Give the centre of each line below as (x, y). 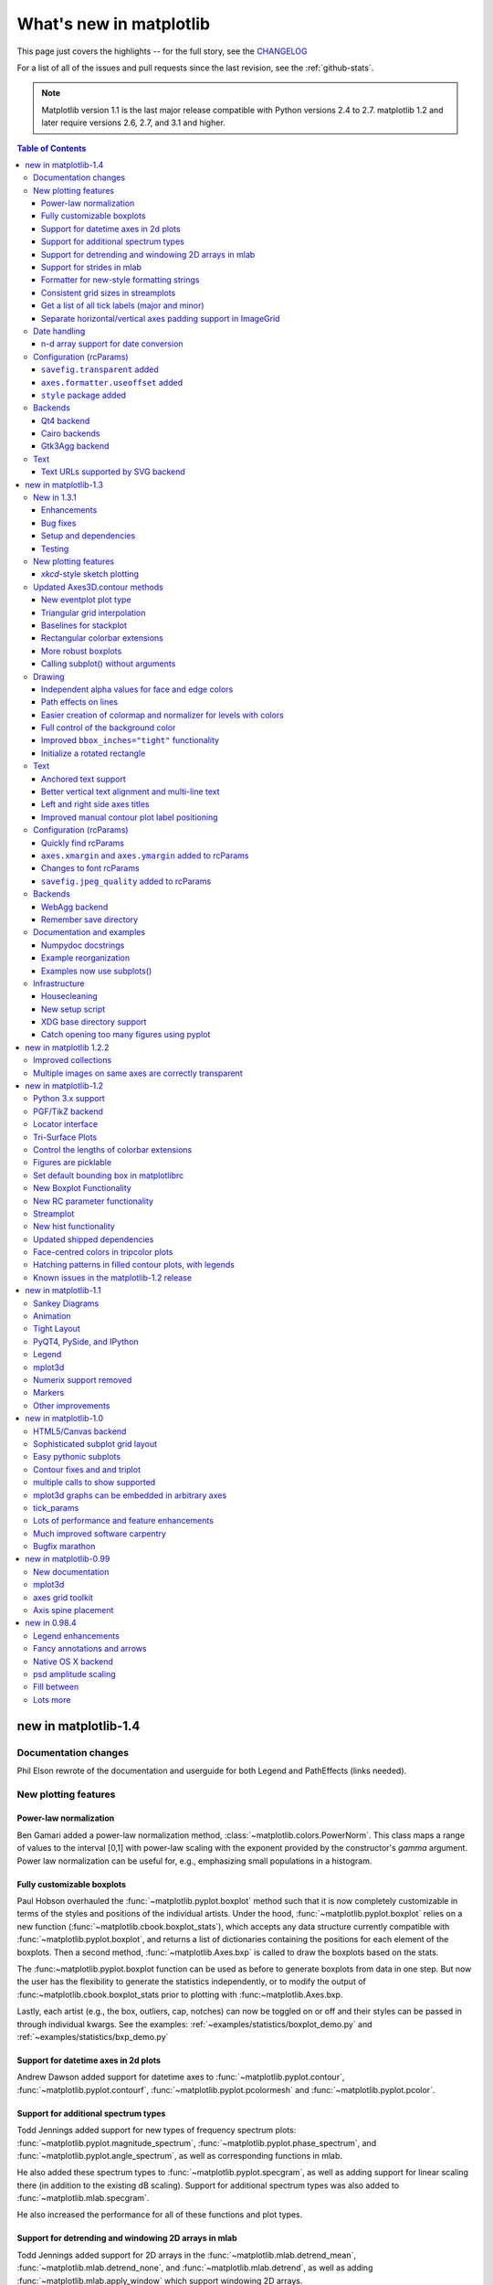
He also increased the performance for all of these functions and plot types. (160, 2215)
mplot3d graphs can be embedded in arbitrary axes (130, 1495)
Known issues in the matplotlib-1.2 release (112, 1277)
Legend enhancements (77, 1635)
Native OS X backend (73, 1661)
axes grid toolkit (63, 1597)
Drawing (49, 676)
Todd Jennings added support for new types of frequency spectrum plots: (157, 2131)
